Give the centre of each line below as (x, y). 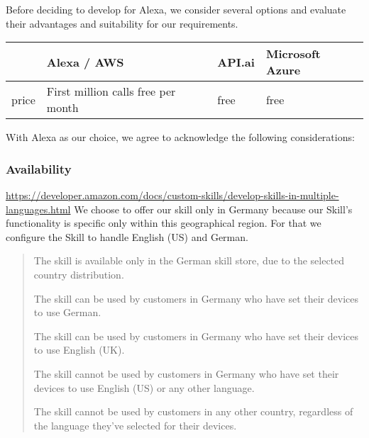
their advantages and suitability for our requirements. (122, 23)
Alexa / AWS (85, 62)
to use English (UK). (79, 350)
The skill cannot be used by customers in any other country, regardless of (193, 411)
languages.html (38, 209)
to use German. (67, 312)
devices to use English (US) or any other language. (144, 387)
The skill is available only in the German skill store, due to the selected (189, 260)
